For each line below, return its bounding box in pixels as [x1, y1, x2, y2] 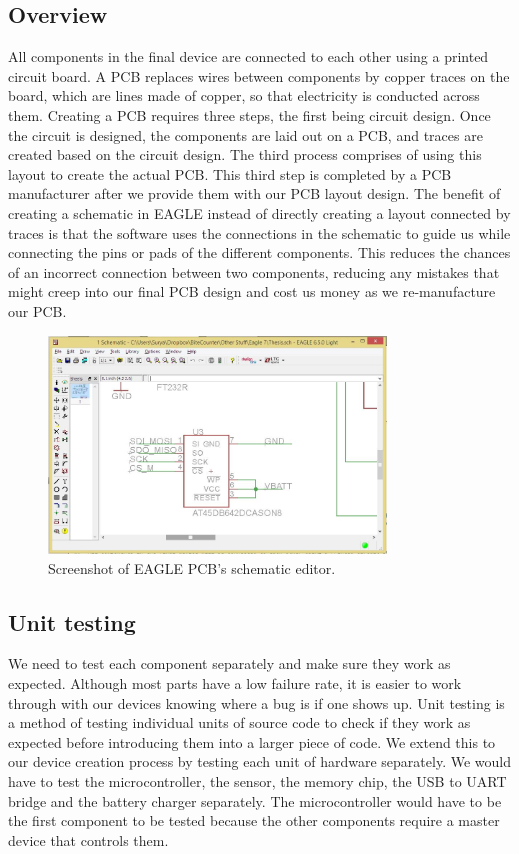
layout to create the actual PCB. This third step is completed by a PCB [8, 163, 452, 184]
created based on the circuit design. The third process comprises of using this [8, 144, 482, 165]
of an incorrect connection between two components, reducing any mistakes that [8, 261, 500, 282]
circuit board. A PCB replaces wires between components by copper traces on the [8, 65, 510, 86]
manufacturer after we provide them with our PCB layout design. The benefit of [8, 183, 501, 204]
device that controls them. [8, 829, 169, 850]
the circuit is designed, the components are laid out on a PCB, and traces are [8, 124, 483, 145]
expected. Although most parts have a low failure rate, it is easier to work [8, 673, 462, 694]
